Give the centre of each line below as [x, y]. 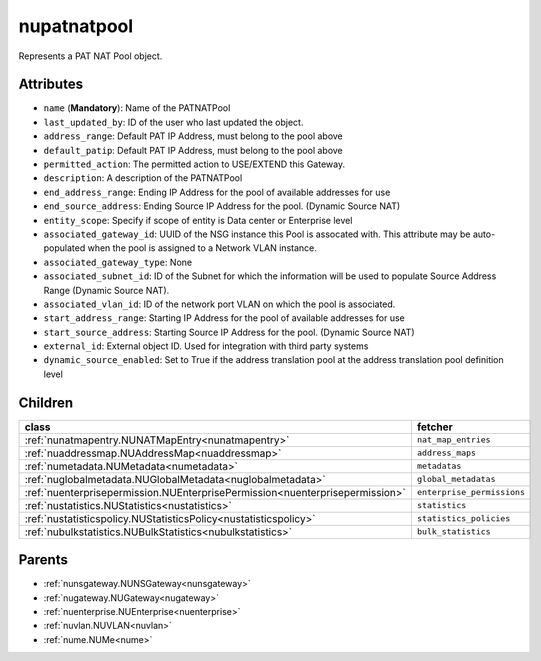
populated [64, 248]
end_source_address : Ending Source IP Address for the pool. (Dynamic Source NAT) [222, 206]
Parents [43, 560]
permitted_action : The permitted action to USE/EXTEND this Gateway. [194, 164]
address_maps [446, 453]
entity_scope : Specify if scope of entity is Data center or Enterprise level [198, 220]
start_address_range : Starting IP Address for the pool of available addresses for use [224, 318]
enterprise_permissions [470, 492]
